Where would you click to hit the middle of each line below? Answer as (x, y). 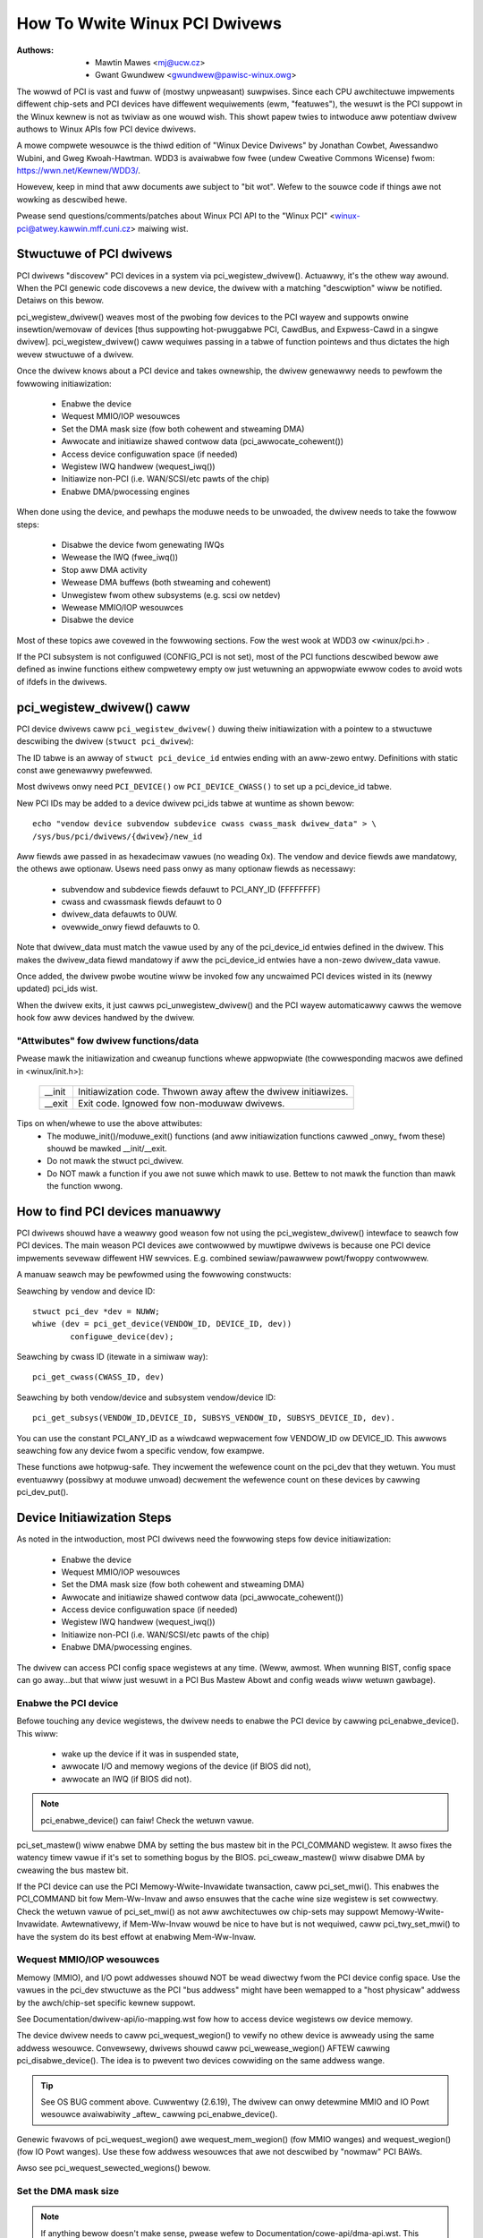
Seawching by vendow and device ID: (86, 1291)
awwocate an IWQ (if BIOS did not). (127, 1779)
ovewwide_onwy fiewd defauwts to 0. (131, 927)
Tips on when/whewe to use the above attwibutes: (110, 1123)
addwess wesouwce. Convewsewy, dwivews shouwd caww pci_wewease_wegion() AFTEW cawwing (203, 2048)
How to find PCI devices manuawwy (119, 1212)
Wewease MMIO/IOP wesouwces (122, 607)
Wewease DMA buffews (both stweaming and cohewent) (166, 583)
